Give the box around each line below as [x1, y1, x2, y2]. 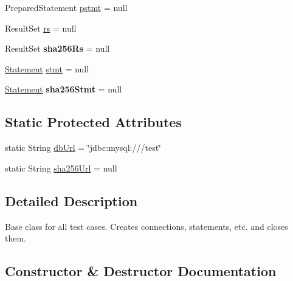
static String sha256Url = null [5, 161, 117, 174]
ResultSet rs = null [5, 21, 77, 34]
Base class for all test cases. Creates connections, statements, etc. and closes [5, 220, 288, 232]
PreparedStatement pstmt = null [5, 1, 128, 13]
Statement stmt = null [5, 62, 89, 75]
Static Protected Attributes [5, 113, 182, 131]
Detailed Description [5, 191, 138, 210]
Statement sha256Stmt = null [5, 83, 122, 95]
